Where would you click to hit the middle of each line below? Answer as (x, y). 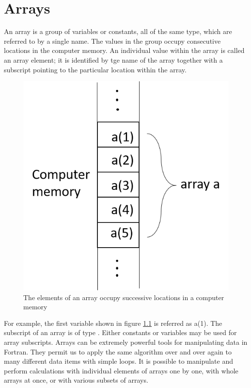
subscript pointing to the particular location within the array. (95, 69)
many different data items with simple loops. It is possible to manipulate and (118, 361)
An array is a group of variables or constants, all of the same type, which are (118, 31)
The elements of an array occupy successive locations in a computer (124, 297)
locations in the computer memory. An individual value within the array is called (124, 50)
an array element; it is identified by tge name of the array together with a (113, 59)
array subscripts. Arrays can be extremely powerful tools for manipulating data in (126, 342)
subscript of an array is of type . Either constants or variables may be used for (120, 332)
